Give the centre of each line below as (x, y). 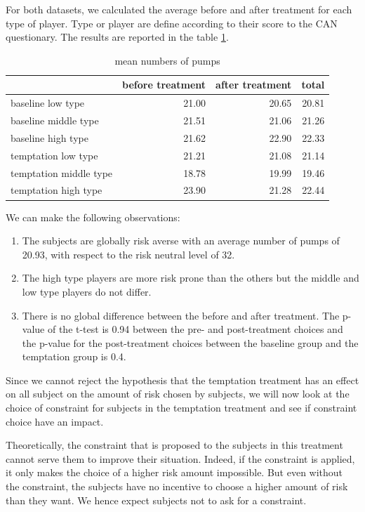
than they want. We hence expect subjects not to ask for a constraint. (156, 500)
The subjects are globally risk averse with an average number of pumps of (181, 241)
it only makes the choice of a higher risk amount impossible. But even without (174, 472)
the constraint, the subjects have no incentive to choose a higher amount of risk (177, 486)
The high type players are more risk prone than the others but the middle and (191, 278)
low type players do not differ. (87, 291)
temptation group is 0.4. (74, 356)
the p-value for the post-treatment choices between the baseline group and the (190, 342)
